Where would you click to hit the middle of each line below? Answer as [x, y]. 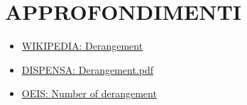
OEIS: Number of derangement [89, 93]
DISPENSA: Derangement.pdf [87, 69]
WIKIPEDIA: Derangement [82, 46]
